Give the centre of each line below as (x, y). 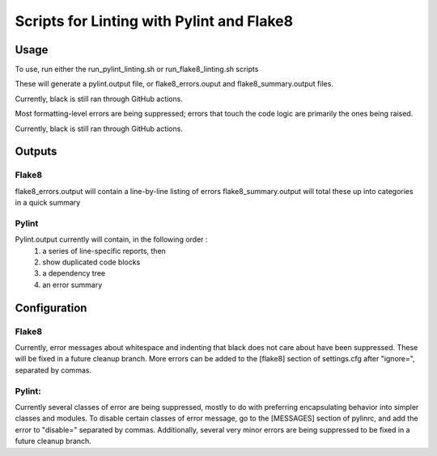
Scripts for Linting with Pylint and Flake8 (154, 21)
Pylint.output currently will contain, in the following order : (111, 239)
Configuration (51, 308)
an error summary (72, 285)
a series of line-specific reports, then (104, 251)
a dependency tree (74, 273)
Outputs (36, 152)
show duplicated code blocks (91, 262)
